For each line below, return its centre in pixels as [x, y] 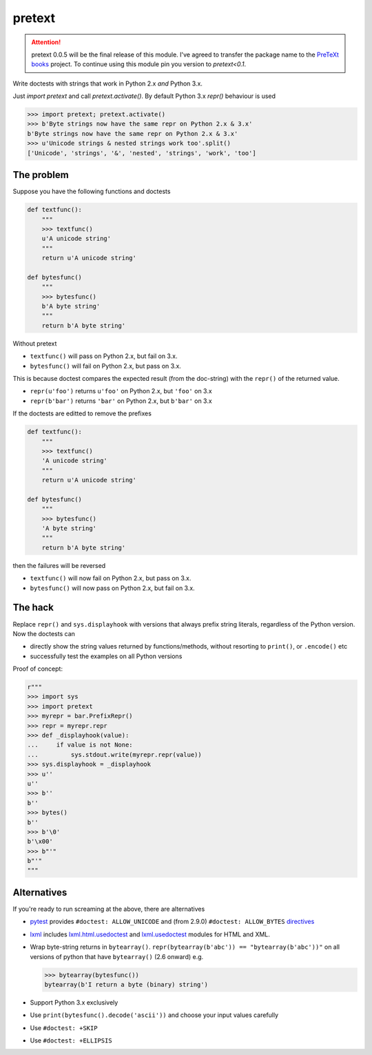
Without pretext [35, 343]
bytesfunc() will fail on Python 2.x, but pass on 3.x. [106, 366]
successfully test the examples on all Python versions [106, 656]
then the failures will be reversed [59, 565]
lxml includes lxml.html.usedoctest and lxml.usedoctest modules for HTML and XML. [150, 934]
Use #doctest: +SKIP [64, 1027]
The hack [33, 608]
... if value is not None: [80, 745]
